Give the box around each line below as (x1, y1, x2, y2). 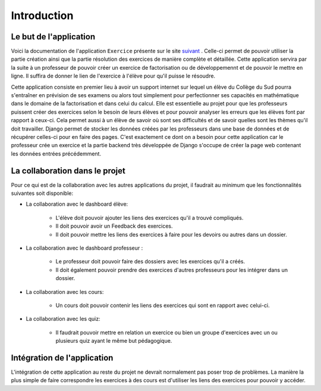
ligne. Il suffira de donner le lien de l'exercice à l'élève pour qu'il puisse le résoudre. (11, 72, 216, 80)
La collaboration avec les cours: (26, 288, 104, 295)
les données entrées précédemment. (11, 150, 101, 157)
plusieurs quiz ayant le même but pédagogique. (55, 337, 172, 345)
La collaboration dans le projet (11, 166, 126, 176)
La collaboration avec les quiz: (26, 315, 100, 322)
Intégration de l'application (11, 352, 114, 363)
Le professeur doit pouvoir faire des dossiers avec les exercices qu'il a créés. (55, 258, 246, 265)
